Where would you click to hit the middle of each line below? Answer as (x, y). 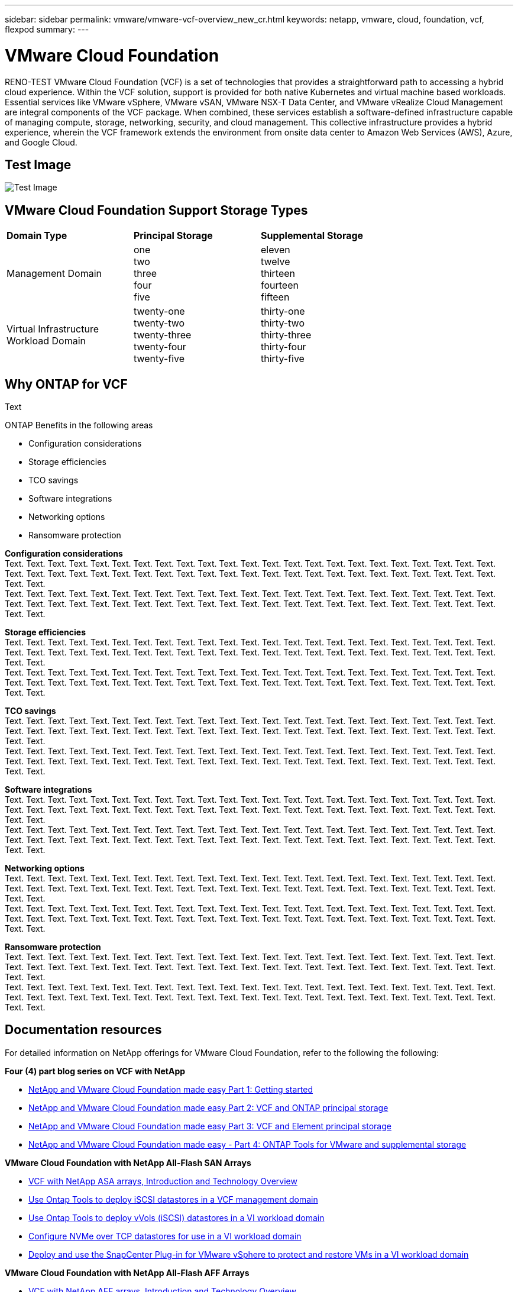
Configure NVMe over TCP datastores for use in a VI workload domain (165, 1236)
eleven (276, 250)
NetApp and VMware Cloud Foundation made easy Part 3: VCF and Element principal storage (210, 1126)
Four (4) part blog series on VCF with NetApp (95, 1071)
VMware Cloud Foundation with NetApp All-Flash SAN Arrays (128, 1162)
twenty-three (163, 335)
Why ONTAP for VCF (66, 384)
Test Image (38, 164)
